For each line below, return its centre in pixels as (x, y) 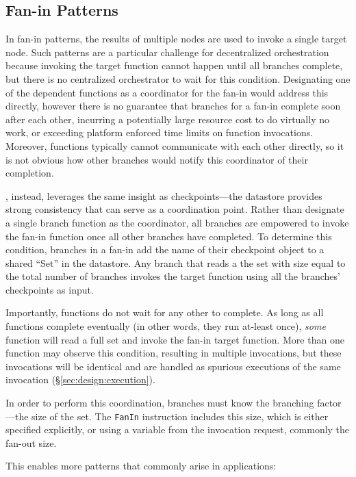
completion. (30, 173)
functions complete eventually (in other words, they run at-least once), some (166, 326)
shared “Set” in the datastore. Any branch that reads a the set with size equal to (176, 262)
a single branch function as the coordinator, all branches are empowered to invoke (177, 222)
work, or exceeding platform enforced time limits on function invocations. (160, 132)
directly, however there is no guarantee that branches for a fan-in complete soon (173, 106)
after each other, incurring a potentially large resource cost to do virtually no (167, 119)
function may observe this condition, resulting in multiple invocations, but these (174, 353)
